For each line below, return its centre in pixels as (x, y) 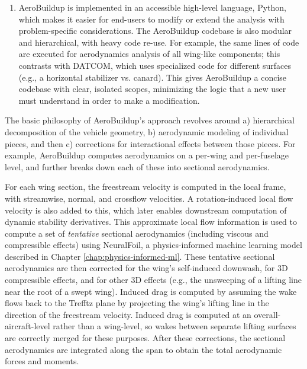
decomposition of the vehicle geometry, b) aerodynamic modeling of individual (147, 131)
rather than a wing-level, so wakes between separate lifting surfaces (174, 326)
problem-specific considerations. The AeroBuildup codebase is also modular (155, 31)
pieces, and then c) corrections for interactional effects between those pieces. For (150, 143)
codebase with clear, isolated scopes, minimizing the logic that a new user (152, 89)
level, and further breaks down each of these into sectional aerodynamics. (137, 166)
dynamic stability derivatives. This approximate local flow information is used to (151, 222)
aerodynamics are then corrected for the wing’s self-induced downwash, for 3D (146, 268)
